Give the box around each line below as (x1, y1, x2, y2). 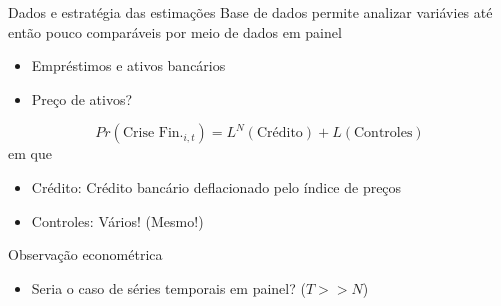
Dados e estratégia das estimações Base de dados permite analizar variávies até (8, 2, 493, 22)
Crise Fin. (122, 126, 184, 141)
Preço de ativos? (31, 88, 133, 109)
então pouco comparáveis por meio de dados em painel (8, 21, 342, 42)
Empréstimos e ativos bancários (31, 55, 226, 76)
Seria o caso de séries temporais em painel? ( (31, 277, 306, 298)
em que (8, 143, 52, 164)
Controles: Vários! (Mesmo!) (31, 210, 204, 231)
